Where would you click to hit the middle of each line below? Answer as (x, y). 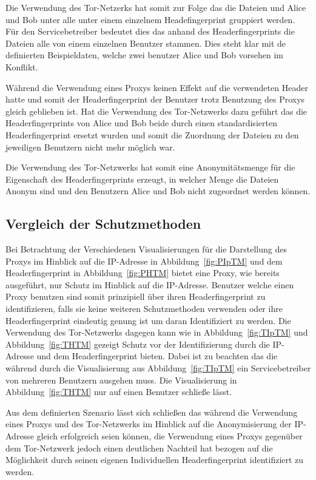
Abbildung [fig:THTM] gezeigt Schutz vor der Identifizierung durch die (138, 344)
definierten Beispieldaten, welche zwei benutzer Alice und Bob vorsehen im (144, 55)
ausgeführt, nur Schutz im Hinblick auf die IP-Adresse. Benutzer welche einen (150, 284)
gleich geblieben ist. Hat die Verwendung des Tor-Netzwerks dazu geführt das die (156, 111)
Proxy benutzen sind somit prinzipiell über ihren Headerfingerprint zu (136, 296)
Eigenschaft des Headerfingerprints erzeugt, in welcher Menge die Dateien (142, 179)
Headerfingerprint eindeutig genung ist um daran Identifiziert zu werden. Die (148, 320)
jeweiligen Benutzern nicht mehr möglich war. (90, 147)
